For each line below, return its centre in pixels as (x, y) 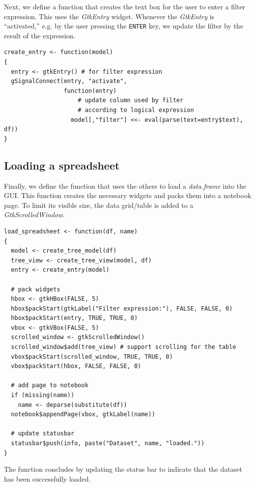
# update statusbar (43, 434)
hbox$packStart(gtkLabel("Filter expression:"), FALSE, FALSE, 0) (122, 308)
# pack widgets (36, 289)
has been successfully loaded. (47, 478)
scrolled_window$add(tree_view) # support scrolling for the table (124, 347)
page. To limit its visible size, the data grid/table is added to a (99, 205)
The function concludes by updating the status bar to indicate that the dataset (123, 469)
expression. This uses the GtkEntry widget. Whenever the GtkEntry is (109, 16)
